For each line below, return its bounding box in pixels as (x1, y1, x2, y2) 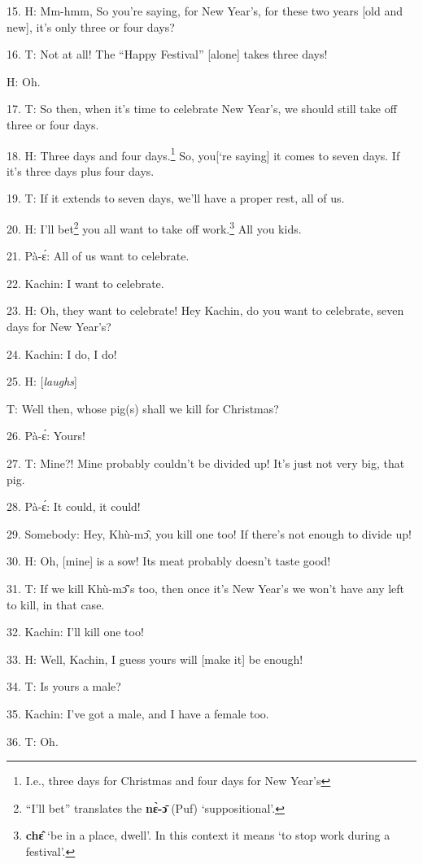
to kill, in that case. (7, 596, 105, 613)
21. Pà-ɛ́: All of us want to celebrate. (7, 247, 190, 264)
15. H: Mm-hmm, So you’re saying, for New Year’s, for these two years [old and (7, 2, 403, 19)
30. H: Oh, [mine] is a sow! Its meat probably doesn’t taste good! (7, 552, 331, 569)
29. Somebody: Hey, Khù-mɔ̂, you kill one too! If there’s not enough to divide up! (7, 525, 412, 542)
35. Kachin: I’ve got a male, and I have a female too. (7, 705, 269, 722)
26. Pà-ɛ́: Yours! (7, 427, 85, 444)
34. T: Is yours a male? (7, 678, 121, 695)
